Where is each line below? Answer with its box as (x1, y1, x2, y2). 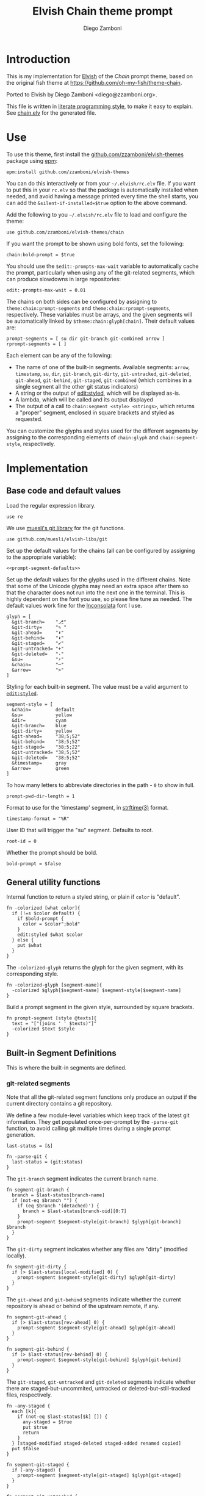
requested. (15, 415, 43, 422)
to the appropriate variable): (6, 553, 77, 561)
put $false (12, 1445, 40, 1451)
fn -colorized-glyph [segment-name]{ (6, 982, 103, 988)
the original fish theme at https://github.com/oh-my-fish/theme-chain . (6, 79, 182, 86)
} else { (12, 937, 34, 943)
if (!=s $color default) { (12, 910, 81, 916)
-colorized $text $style (12, 1026, 75, 1032)
